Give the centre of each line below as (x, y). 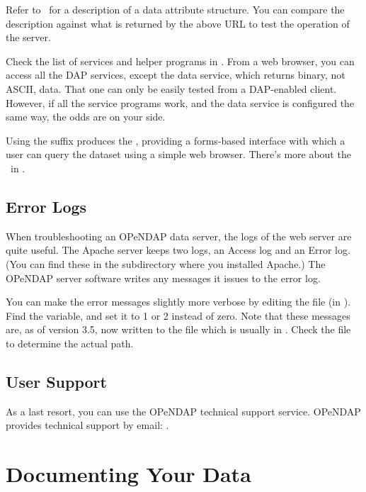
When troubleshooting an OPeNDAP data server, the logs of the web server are (179, 236)
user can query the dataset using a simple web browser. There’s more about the (178, 154)
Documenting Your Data (128, 474)
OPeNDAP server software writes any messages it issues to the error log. (163, 278)
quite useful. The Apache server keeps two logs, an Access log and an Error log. (178, 250)
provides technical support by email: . (87, 425)
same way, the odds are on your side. (86, 117)
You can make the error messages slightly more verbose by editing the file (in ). (178, 302)
